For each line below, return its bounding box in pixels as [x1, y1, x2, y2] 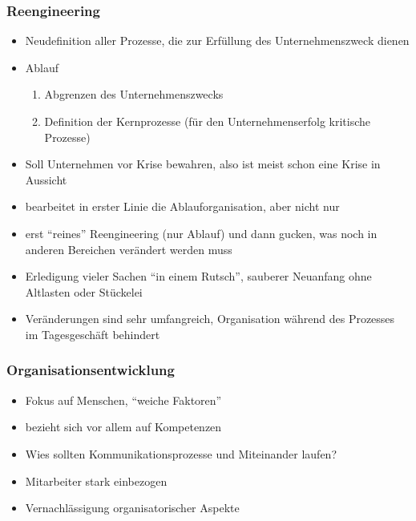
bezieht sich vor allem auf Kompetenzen [25, 418, 222, 435]
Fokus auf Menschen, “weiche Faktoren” [25, 391, 222, 408]
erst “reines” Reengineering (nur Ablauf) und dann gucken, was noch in [25, 224, 378, 241]
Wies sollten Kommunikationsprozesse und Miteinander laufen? [25, 445, 337, 462]
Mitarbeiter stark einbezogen [25, 472, 168, 489]
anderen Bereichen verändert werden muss [25, 240, 232, 257]
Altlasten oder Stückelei [25, 283, 143, 300]
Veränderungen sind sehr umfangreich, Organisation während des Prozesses [25, 310, 395, 327]
